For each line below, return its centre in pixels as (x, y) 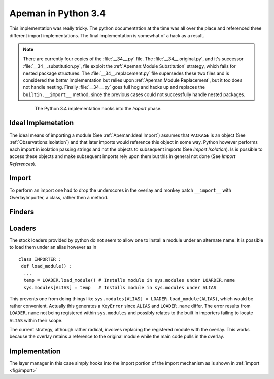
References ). (23, 164)
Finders (22, 212)
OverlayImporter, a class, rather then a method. (59, 197)
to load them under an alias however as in (53, 247)
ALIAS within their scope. (36, 320)
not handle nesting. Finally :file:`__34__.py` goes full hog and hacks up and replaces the (114, 87)
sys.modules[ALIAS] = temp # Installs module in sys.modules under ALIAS (120, 288)
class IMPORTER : (40, 259)
